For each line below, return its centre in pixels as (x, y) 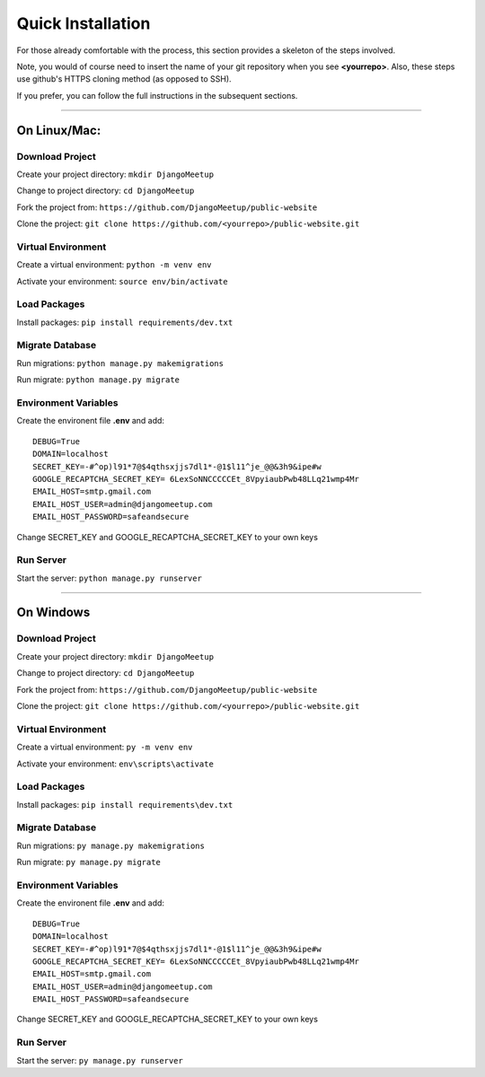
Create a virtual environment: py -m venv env (105, 747)
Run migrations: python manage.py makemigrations (120, 363)
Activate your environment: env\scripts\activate (115, 764)
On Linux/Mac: (59, 130)
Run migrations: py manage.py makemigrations (111, 845)
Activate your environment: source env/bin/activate (122, 281)
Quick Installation (84, 23)
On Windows (53, 613)
